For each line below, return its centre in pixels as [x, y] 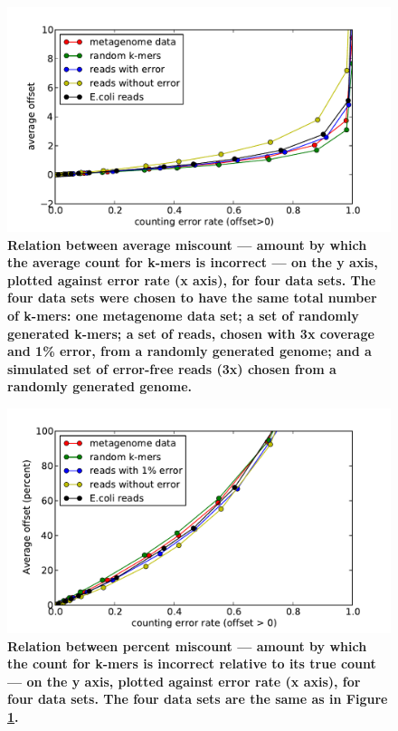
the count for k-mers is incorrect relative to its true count [192, 664]
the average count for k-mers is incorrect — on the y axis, [193, 262]
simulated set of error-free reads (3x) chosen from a [172, 368]
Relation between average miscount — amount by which [187, 244]
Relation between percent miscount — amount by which [187, 645]
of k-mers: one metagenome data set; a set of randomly [183, 315]
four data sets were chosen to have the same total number [192, 298]
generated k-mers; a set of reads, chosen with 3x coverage [191, 333]
